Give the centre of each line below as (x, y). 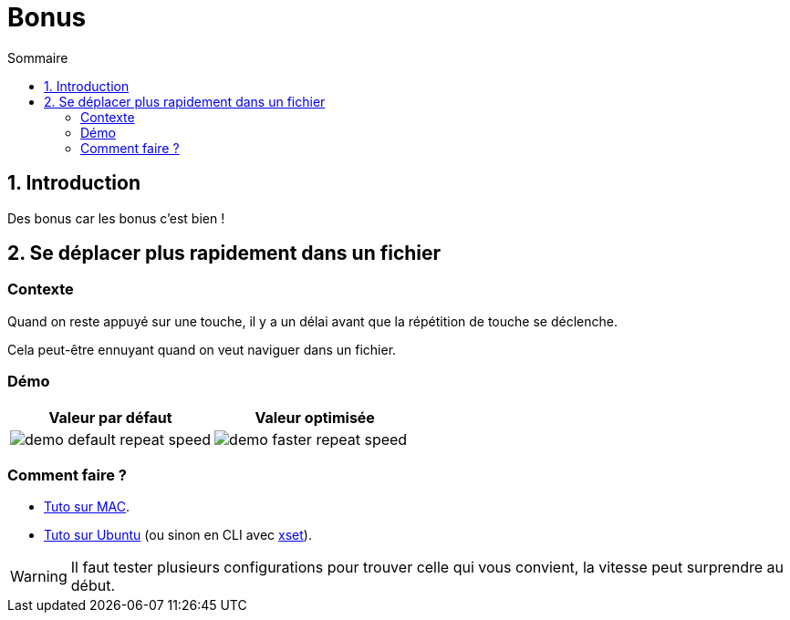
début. (93, 586)
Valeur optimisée (315, 417)
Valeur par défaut (110, 417)
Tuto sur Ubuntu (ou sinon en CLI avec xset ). (178, 535)
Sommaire (38, 57)
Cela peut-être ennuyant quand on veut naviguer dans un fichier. (202, 349)
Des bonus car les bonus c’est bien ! (116, 218)
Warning (39, 577)
